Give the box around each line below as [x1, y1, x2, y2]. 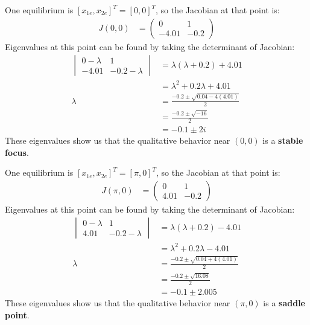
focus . [5, 146, 29, 158]
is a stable [262, 134, 303, 146]
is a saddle [263, 297, 305, 309]
